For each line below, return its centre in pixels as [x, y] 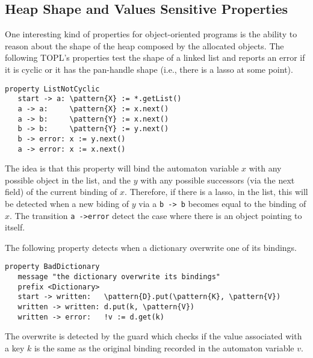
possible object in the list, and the [68, 180]
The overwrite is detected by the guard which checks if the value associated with [153, 336]
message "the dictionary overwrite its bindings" [119, 277]
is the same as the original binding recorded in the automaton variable [164, 347]
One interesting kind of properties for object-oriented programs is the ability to [151, 34]
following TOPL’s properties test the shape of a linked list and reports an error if [155, 57]
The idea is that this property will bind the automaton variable [122, 168]
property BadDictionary [52, 267]
